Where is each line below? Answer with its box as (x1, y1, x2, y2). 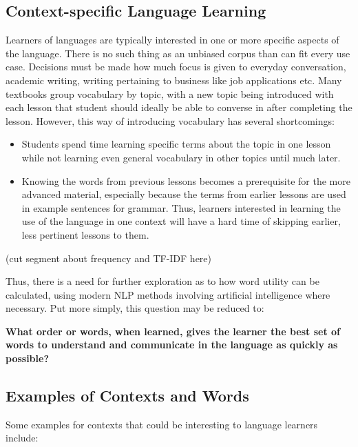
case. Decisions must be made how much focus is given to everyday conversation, (6, 59, 346, 74)
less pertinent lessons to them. (21, 227, 149, 241)
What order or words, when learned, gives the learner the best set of (6, 324, 341, 338)
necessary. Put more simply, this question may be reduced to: (6, 301, 264, 315)
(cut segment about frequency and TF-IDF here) (6, 250, 212, 265)
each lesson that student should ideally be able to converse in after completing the (6, 100, 352, 115)
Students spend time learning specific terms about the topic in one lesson (21, 137, 331, 151)
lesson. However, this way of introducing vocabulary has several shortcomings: (6, 113, 335, 128)
